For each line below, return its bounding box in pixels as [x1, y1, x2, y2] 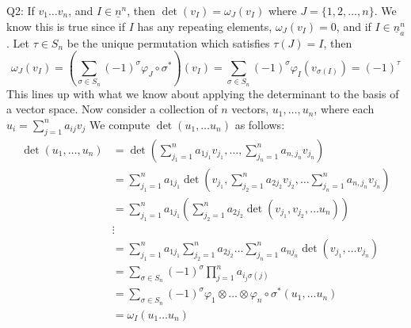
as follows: [234, 116, 285, 132]
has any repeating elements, [137, 17, 272, 34]
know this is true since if [6, 17, 125, 34]
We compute [89, 116, 150, 132]
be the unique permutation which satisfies [67, 34, 270, 51]
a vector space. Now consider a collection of [6, 101, 218, 117]
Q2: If [6, 2, 35, 18]
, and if [336, 17, 371, 34]
